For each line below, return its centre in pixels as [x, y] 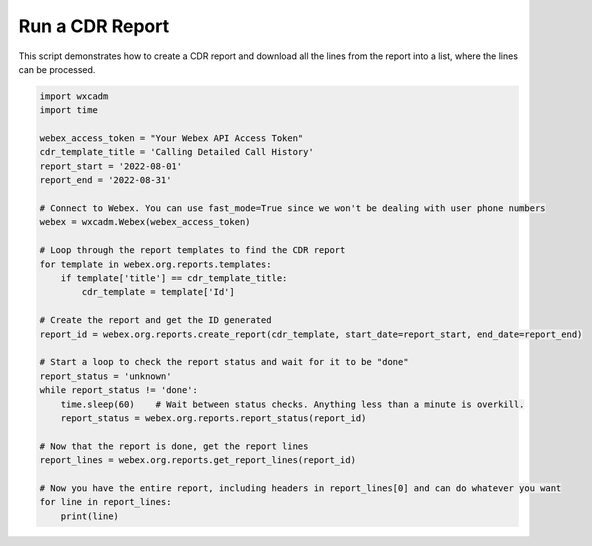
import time [69, 110]
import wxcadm [74, 96]
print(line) [90, 516]
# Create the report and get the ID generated [155, 320]
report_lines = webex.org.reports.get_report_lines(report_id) [198, 460]
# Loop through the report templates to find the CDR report [192, 250]
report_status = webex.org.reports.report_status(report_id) [213, 418]
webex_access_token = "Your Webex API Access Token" [171, 138]
